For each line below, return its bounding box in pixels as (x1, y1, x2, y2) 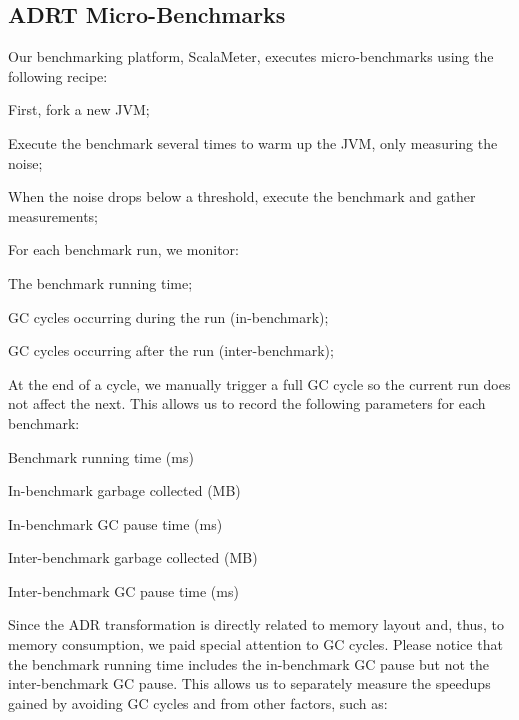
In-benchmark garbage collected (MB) (8, 480, 241, 501)
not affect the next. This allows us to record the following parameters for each (8, 393, 486, 414)
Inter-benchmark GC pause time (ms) (8, 580, 239, 601)
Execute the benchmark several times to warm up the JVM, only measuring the (8, 132, 498, 153)
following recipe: (8, 65, 108, 86)
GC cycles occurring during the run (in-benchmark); (8, 306, 329, 327)
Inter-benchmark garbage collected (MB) (8, 547, 258, 568)
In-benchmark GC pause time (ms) (8, 513, 223, 534)
